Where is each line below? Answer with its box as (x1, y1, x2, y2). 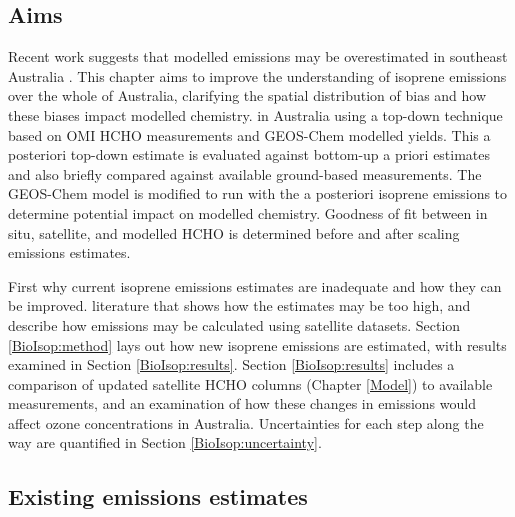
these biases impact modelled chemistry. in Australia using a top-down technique (8, 104, 503, 125)
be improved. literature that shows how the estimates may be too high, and (8, 295, 471, 316)
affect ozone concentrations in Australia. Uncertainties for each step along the (8, 412, 484, 433)
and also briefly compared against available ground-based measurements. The (8, 163, 482, 184)
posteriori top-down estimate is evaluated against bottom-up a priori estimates (8, 144, 491, 165)
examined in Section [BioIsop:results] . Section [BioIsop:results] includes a (8, 354, 455, 375)
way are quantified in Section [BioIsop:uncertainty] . (8, 432, 322, 453)
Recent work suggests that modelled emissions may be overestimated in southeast (8, 46, 508, 67)
